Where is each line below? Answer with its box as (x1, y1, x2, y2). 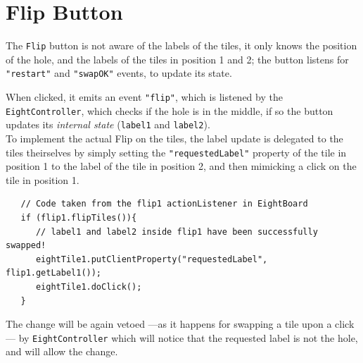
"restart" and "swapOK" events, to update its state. (6, 66, 232, 80)
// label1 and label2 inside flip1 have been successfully (35, 226, 318, 237)
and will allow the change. (6, 344, 118, 359)
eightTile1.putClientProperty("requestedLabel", (35, 254, 268, 264)
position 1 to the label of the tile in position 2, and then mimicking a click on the (6, 159, 357, 173)
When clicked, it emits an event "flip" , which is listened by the (6, 90, 283, 104)
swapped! (6, 240, 46, 251)
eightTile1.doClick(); (35, 282, 142, 292)
